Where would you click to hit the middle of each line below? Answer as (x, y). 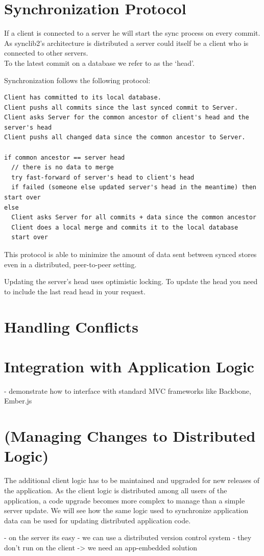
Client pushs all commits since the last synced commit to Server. (121, 107)
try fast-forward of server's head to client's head (103, 177)
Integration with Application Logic (129, 366)
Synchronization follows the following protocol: (77, 80)
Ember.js (18, 401)
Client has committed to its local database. (83, 98)
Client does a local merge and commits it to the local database (125, 227)
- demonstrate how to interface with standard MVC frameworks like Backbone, (128, 390)
